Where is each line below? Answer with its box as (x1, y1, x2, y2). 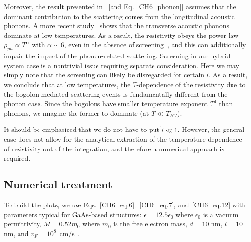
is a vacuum (203, 209, 239, 219)
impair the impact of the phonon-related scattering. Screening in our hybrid (4, 51, 231, 61)
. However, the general (177, 124, 245, 134)
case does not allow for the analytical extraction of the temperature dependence (4, 134, 242, 144)
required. (4, 153, 31, 163)
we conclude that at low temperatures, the (4, 79, 131, 89)
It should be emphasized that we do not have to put (4, 124, 160, 134)
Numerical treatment (4, 177, 113, 192)
